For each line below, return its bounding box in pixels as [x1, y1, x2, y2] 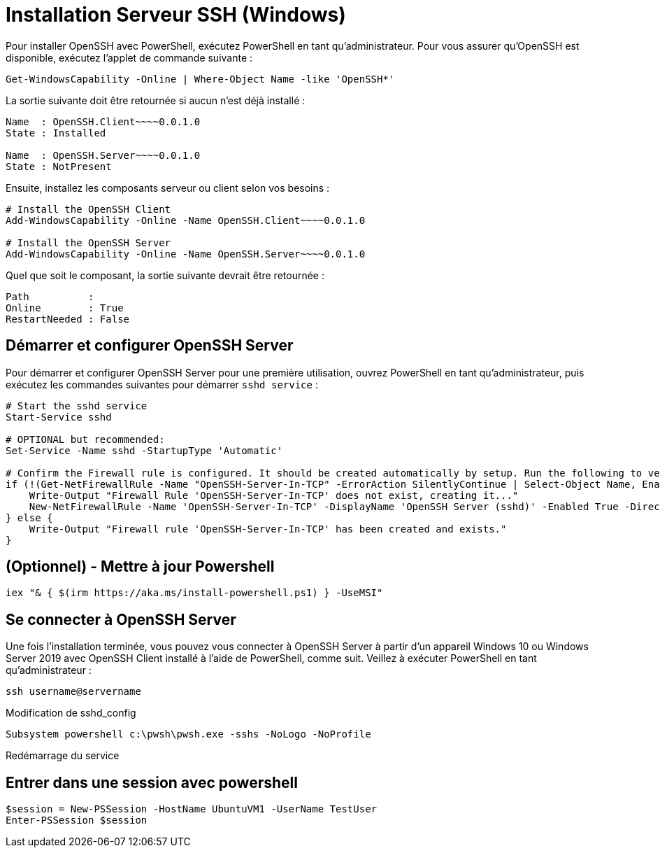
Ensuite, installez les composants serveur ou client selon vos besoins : [6, 181, 330, 194]
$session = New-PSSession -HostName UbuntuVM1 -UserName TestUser [6, 803, 378, 815]
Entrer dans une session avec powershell [6, 773, 298, 791]
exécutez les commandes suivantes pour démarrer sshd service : [6, 378, 318, 390]
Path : [6, 290, 94, 302]
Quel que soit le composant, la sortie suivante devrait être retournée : [6, 269, 324, 281]
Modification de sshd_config [6, 707, 136, 719]
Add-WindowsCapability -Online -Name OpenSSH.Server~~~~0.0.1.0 [6, 248, 366, 260]
